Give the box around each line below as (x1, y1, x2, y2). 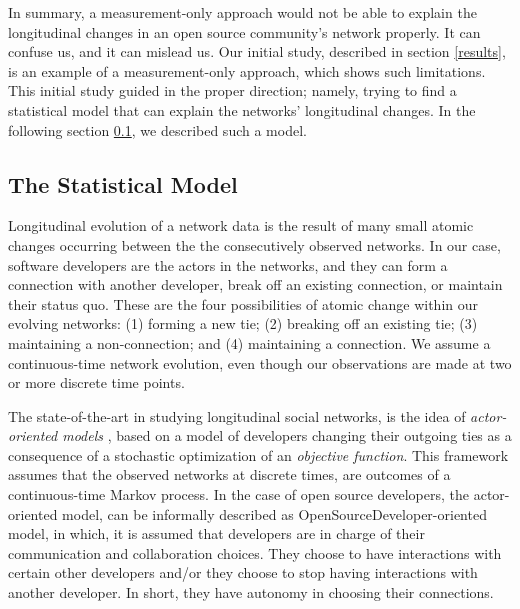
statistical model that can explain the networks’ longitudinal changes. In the (8, 99, 476, 120)
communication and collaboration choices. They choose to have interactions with (8, 542, 502, 563)
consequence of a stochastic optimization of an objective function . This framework (8, 444, 509, 465)
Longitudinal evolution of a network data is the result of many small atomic (8, 215, 474, 236)
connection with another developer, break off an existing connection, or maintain (8, 274, 503, 295)
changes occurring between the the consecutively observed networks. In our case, (8, 234, 501, 255)
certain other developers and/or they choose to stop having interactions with (8, 562, 478, 583)
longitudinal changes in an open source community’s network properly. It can (8, 21, 481, 42)
